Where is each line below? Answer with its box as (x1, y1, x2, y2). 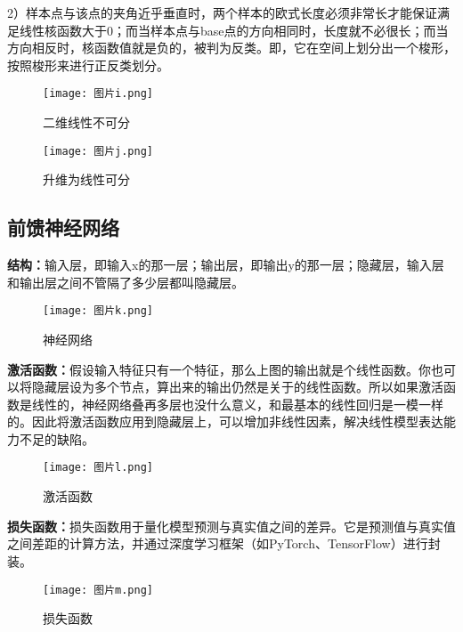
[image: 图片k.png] (43, 304, 154, 318)
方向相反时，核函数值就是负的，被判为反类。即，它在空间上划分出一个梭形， (7, 38, 456, 57)
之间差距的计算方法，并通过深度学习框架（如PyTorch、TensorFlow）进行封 (7, 534, 441, 553)
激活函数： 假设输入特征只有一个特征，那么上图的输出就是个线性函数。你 (7, 360, 431, 378)
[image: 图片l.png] (43, 461, 154, 474)
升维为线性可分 (43, 170, 130, 189)
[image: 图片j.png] (43, 144, 154, 158)
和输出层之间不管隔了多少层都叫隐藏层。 (7, 272, 244, 291)
